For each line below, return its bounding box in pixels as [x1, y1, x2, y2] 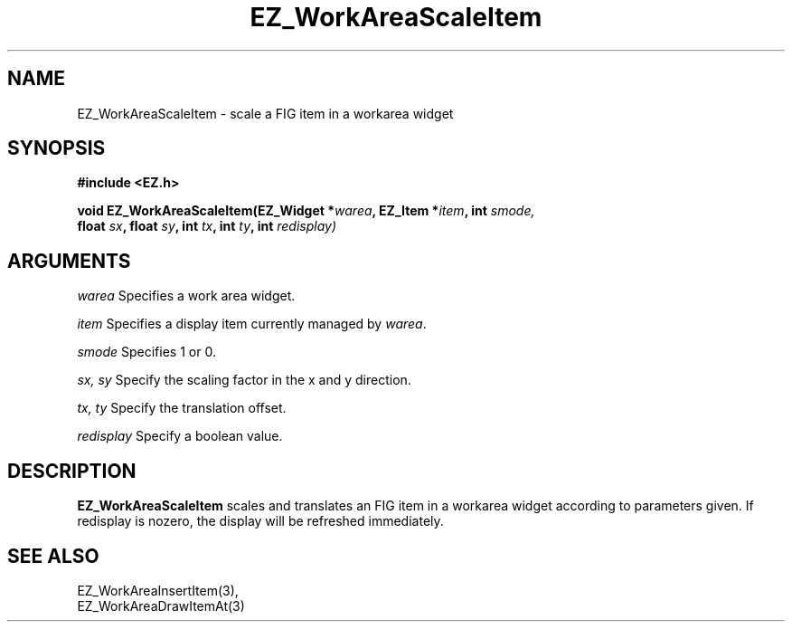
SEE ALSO [7, 544, 99, 567]
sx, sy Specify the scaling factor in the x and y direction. [77, 372, 411, 388]
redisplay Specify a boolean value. [77, 428, 283, 444]
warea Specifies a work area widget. [77, 288, 296, 304]
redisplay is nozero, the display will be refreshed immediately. [77, 513, 444, 529]
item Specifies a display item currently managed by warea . [77, 316, 427, 332]
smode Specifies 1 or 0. [77, 344, 216, 360]
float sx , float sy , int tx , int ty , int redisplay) [77, 218, 337, 234]
